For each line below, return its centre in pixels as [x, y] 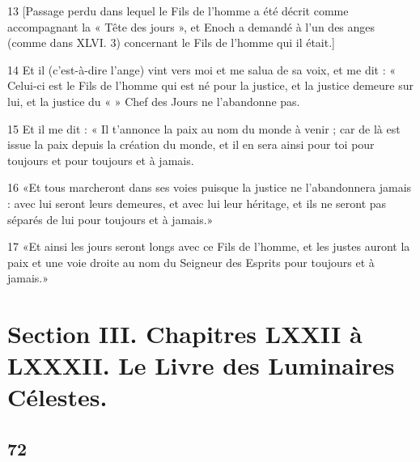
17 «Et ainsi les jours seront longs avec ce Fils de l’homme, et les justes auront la [209, 246]
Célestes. [57, 397]
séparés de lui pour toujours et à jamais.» [110, 219]
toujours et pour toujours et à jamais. [101, 160]
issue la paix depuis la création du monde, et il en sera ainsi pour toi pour [191, 144]
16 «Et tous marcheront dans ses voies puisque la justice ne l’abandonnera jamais [210, 187]
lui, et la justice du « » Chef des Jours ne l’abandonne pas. [154, 101]
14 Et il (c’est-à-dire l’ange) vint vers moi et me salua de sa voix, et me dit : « [202, 69]
